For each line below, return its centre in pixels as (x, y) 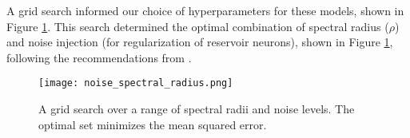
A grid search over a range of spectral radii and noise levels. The (197, 109)
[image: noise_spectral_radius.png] (136, 83)
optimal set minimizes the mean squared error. (153, 124)
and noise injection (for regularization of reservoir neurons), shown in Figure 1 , (200, 42)
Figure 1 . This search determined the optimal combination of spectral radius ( (198, 26)
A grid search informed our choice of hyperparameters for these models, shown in (205, 10)
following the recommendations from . (99, 57)
